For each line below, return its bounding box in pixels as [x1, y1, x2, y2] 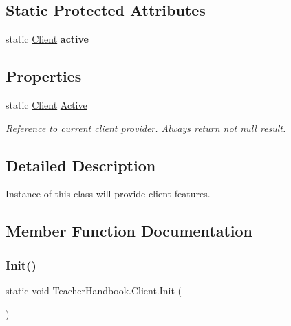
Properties [6, 65, 82, 87]
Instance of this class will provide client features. [6, 186, 211, 201]
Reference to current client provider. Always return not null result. [6, 120, 286, 135]
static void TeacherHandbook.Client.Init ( [6, 283, 182, 297]
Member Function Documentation [6, 220, 253, 241]
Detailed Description [6, 154, 156, 175]
